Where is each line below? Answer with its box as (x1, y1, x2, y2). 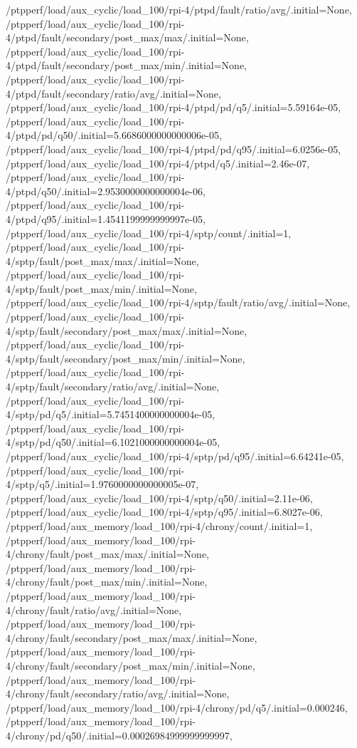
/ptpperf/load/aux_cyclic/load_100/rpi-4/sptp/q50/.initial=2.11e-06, (6, 490, 313, 505)
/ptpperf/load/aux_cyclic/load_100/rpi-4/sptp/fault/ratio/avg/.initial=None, (6, 295, 351, 310)
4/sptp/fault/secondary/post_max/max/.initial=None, (6, 323, 247, 338)
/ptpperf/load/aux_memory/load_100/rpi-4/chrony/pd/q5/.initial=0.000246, (6, 700, 348, 715)
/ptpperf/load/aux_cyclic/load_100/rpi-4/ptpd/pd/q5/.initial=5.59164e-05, (6, 100, 341, 115)
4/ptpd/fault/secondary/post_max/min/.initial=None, (6, 58, 247, 73)
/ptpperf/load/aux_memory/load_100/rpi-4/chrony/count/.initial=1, (6, 518, 313, 533)
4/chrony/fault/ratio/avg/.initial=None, (6, 602, 182, 617)
